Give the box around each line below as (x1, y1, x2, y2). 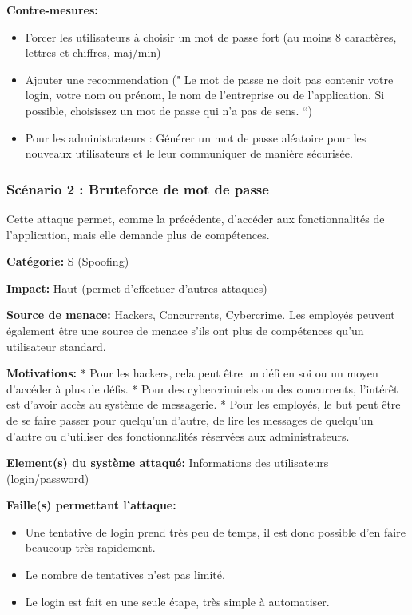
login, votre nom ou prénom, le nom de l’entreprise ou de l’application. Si (25, 86, 385, 103)
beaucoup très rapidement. (25, 539, 156, 556)
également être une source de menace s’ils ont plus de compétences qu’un (6, 321, 364, 338)
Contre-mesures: (6, 2, 98, 18)
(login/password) (6, 469, 89, 486)
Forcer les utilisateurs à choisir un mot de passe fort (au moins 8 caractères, (25, 28, 397, 45)
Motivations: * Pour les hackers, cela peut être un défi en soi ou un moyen (6, 365, 378, 381)
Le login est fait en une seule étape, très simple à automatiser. (25, 593, 330, 609)
